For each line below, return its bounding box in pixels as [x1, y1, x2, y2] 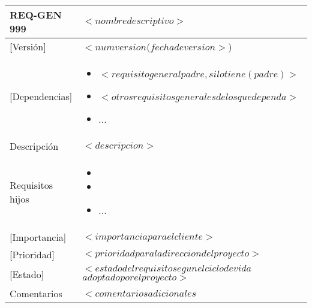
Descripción [10, 139, 59, 153]
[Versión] [10, 40, 46, 53]
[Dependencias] [10, 89, 73, 103]
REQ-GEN [10, 8, 62, 22]
